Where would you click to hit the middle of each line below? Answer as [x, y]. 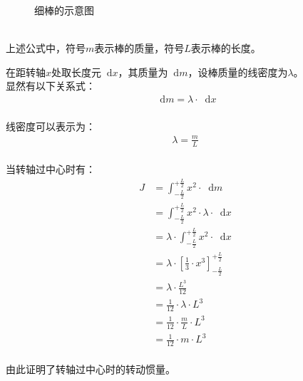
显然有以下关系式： [51, 86]
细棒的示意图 [64, 10]
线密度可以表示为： [51, 126]
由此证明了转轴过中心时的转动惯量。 [91, 369]
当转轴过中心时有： [51, 169]
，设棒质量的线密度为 [238, 72]
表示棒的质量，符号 [139, 48]
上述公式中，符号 [46, 48]
